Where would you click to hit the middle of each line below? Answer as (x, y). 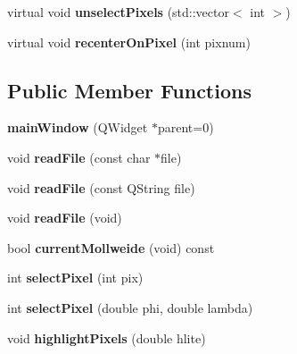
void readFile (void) (65, 218)
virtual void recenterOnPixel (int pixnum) (129, 42)
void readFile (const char (79, 157)
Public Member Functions (129, 90)
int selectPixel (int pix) (75, 278)
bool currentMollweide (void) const (111, 247)
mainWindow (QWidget (78, 127)
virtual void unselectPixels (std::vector (118, 12)
